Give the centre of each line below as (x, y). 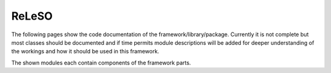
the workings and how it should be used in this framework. (85, 52)
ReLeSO (32, 16)
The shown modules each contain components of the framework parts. (101, 63)
